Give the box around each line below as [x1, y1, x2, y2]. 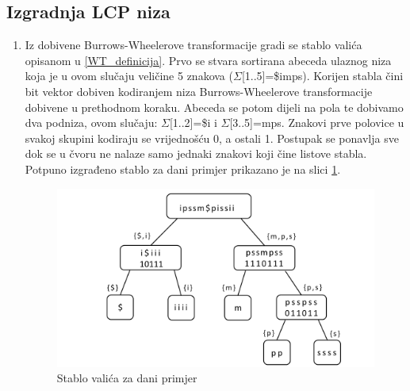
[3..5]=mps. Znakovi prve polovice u [229, 114, 404, 131]
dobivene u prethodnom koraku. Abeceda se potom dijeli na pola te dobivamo [25, 98, 404, 115]
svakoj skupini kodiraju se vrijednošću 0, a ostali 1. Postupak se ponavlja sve [25, 129, 399, 146]
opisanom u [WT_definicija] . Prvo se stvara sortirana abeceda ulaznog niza [25, 52, 392, 68]
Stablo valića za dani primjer [56, 370, 197, 386]
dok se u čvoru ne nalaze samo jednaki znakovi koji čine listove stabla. [25, 145, 367, 162]
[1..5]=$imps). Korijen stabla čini [241, 67, 404, 84]
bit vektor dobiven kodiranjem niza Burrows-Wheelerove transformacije [25, 82, 373, 99]
